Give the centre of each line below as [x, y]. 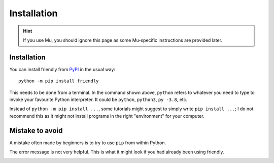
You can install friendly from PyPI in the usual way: [62, 69]
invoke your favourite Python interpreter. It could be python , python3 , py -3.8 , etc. [98, 100]
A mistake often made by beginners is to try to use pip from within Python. [88, 143]
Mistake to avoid [36, 130]
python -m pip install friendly [59, 81]
